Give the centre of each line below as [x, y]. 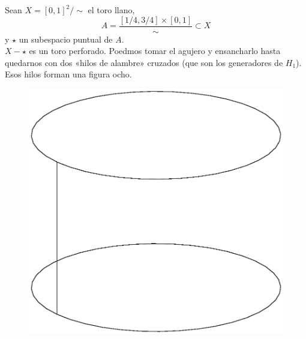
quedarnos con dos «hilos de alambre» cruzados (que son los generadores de [144, 62]
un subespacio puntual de [66, 39]
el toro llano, [111, 10]
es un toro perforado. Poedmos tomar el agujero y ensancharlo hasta [155, 51]
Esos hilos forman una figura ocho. [68, 74]
